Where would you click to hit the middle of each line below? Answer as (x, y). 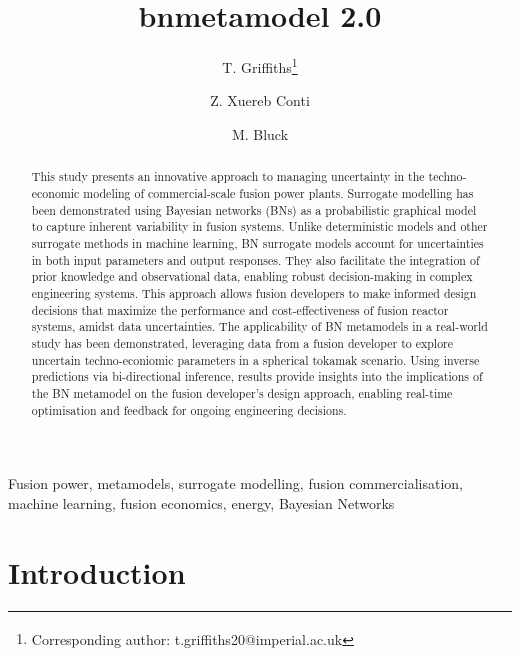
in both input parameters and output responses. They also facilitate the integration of (255, 259)
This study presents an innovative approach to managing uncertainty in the (228, 176)
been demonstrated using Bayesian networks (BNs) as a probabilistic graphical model (254, 209)
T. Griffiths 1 (260, 65)
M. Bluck (260, 133)
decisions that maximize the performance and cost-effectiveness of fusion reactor (240, 309)
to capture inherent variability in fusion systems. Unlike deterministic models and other (259, 226)
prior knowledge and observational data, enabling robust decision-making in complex (252, 276)
